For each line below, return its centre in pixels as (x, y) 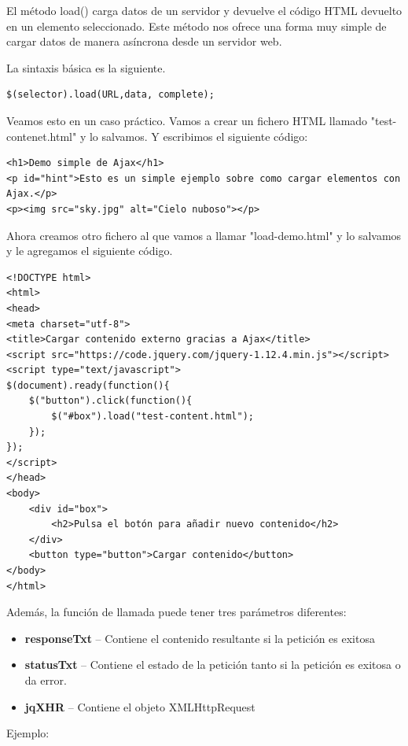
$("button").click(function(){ (110, 401)
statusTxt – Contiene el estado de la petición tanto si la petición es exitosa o (213, 665)
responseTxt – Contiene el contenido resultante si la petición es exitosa (200, 638)
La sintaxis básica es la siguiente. (86, 67)
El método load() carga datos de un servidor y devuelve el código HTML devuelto (204, 10)
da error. (46, 680)
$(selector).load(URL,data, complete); (110, 95)
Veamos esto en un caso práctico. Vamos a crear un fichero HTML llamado (187, 120)
